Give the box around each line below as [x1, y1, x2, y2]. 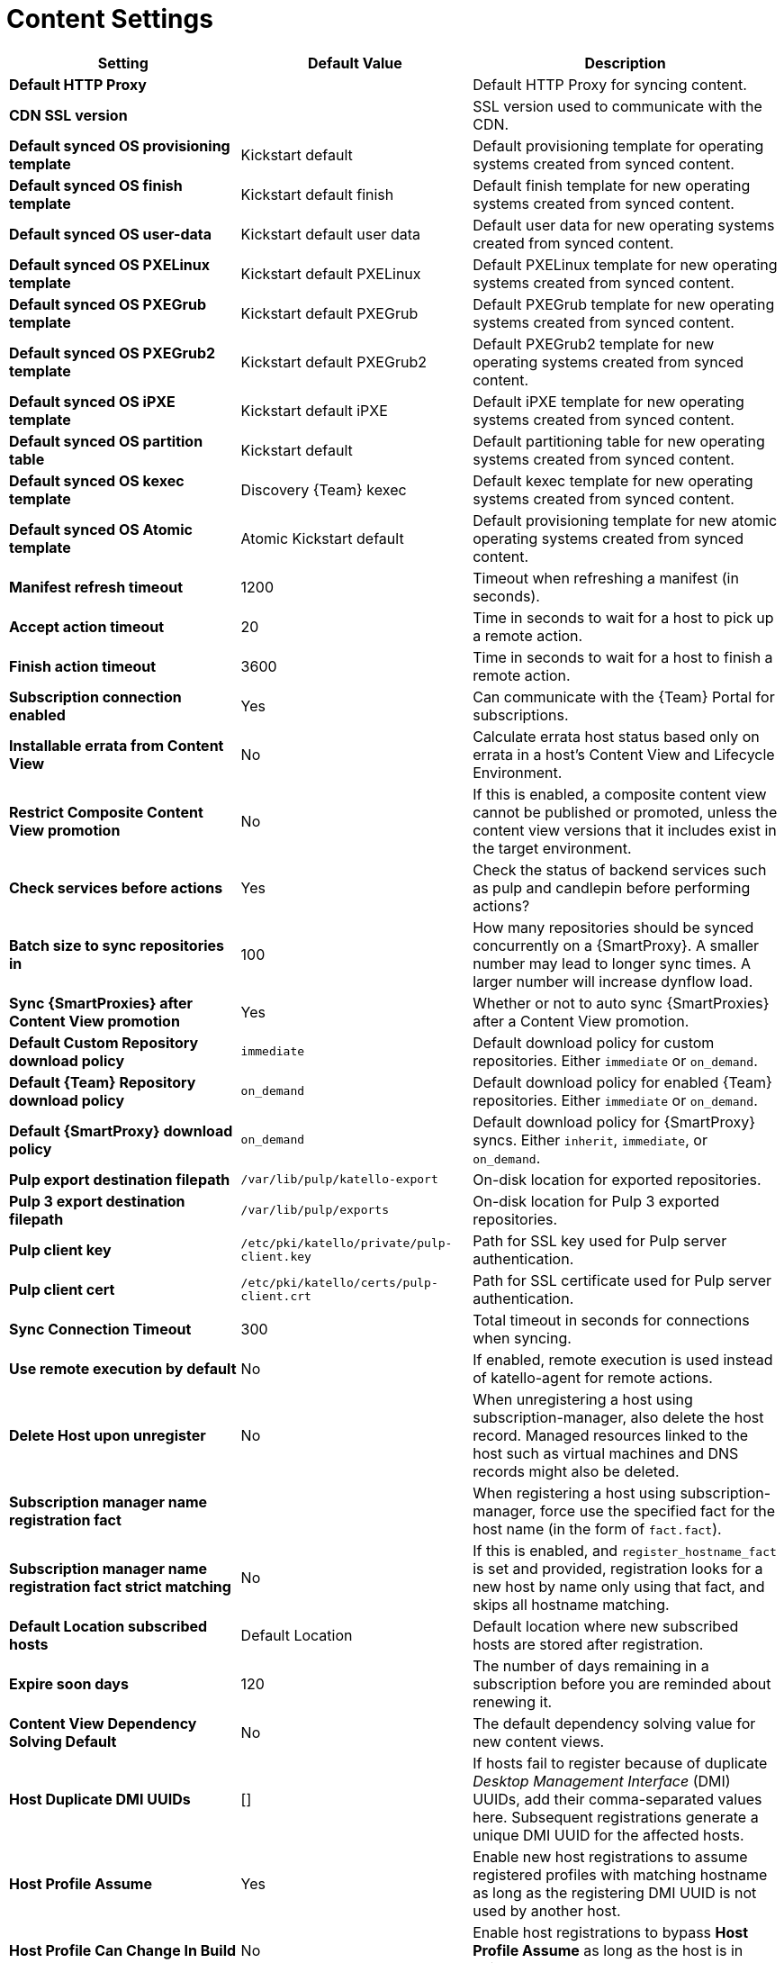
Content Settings [6, 4, 213, 34]
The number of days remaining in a [473, 1656, 709, 1675]
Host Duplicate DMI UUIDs [9, 1789, 191, 1808]
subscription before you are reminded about [473, 1674, 771, 1693]
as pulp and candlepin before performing [473, 878, 751, 897]
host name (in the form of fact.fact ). [473, 1519, 722, 1538]
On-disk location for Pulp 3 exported [473, 1191, 720, 1210]
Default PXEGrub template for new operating [473, 294, 775, 313]
